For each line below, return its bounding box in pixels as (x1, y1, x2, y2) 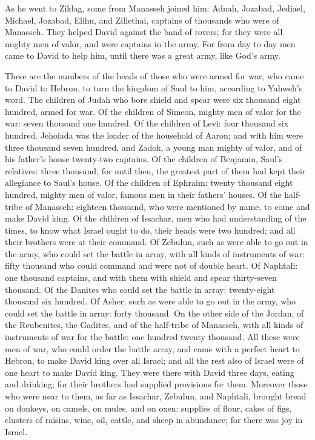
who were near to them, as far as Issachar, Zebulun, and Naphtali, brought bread (5, 390, 307, 402)
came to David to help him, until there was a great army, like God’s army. (5, 49, 280, 62)
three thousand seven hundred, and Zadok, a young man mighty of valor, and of (5, 140, 302, 153)
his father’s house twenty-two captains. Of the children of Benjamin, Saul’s (5, 153, 283, 165)
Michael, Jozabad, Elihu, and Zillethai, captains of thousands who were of (5, 13, 279, 26)
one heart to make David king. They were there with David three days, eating (5, 366, 294, 378)
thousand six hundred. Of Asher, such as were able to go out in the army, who (5, 295, 296, 307)
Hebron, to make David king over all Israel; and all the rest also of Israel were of (5, 354, 304, 367)
